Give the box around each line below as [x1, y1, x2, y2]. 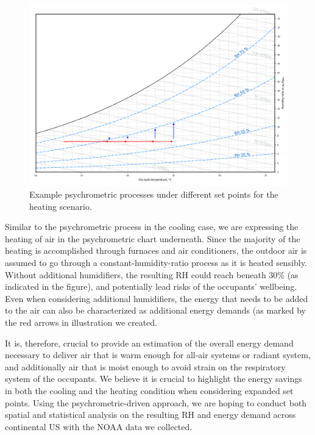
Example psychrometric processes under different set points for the [29, 188, 278, 201]
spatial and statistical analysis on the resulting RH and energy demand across [5, 408, 296, 421]
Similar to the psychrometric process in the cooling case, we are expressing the [5, 220, 299, 233]
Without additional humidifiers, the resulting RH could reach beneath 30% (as [5, 268, 299, 281]
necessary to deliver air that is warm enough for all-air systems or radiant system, [5, 348, 311, 361]
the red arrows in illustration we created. [5, 316, 158, 328]
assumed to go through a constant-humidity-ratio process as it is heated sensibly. [5, 256, 307, 269]
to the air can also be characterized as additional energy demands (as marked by [5, 304, 306, 317]
